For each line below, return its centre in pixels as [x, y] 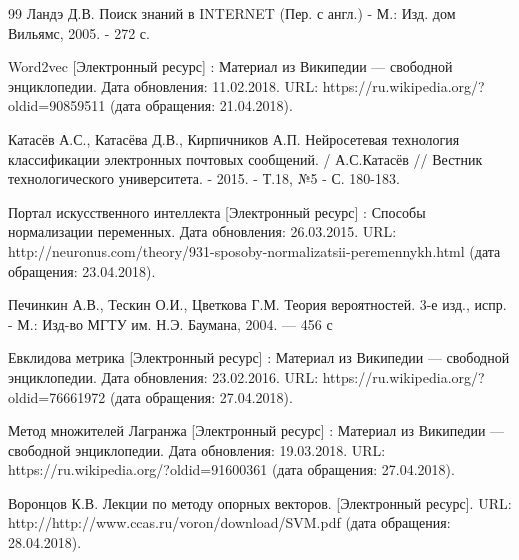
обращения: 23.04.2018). [82, 270]
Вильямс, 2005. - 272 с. [79, 32]
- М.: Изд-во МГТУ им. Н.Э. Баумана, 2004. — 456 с [170, 323]
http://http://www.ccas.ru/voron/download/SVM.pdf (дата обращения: [229, 522]
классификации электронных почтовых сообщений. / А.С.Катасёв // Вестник [245, 158]
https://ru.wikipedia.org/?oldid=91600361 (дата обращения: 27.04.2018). [231, 469]
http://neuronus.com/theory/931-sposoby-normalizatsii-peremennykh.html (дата [254, 250]
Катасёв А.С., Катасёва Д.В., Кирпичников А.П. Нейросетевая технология [234, 138]
